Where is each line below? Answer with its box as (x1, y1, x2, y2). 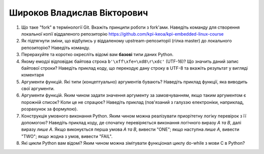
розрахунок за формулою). (21, 106, 78, 112)
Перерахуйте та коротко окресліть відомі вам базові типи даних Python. (21, 52, 174, 58)
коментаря (21, 72, 44, 78)
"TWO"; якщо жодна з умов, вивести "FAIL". (21, 133, 112, 139)
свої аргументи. (21, 86, 55, 92)
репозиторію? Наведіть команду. (21, 44, 90, 51)
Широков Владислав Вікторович (9, 7, 149, 18)
